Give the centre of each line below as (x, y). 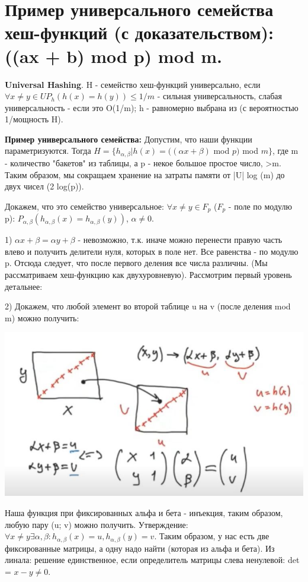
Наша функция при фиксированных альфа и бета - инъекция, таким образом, (144, 513)
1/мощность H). (34, 119)
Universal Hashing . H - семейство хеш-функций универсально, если (133, 84)
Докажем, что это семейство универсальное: (84, 206)
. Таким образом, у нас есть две (212, 536)
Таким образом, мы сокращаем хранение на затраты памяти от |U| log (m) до (145, 174)
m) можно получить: (42, 317)
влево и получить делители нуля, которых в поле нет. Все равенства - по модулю (152, 251)
